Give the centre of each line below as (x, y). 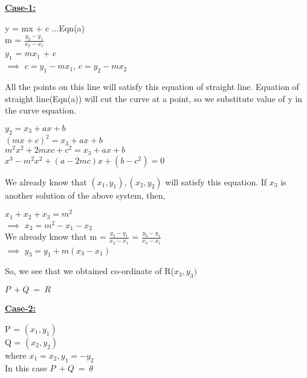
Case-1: (21, 7)
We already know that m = (56, 236)
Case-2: (21, 308)
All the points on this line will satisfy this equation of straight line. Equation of (152, 87)
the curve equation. (40, 110)
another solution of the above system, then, (85, 195)
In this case (26, 367)
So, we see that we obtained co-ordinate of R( (89, 271)
